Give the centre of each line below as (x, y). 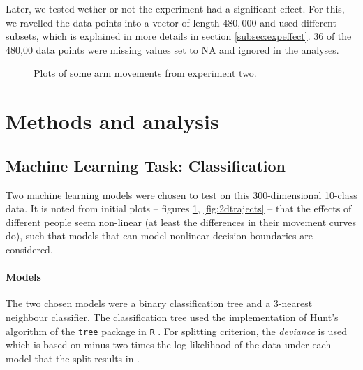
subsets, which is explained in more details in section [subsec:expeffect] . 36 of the (179, 36)
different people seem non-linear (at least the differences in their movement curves (181, 222)
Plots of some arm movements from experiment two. (145, 73)
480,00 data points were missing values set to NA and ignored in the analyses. (172, 49)
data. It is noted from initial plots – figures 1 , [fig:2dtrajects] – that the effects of (179, 208)
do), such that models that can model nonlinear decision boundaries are (159, 236)
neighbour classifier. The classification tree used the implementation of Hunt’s (172, 317)
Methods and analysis (112, 121)
